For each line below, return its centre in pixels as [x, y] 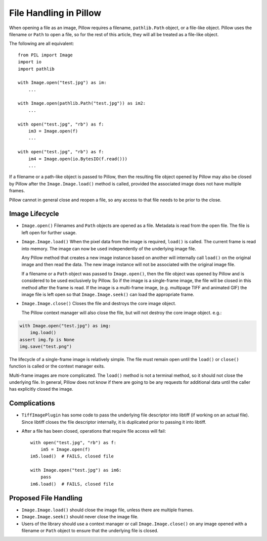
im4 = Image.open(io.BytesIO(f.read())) [78, 159]
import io [30, 62]
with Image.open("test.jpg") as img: [65, 326]
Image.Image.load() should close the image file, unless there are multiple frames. [108, 510]
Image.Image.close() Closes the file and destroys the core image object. [99, 304]
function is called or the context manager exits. [57, 366]
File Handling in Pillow [55, 13]
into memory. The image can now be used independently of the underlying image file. [109, 248]
